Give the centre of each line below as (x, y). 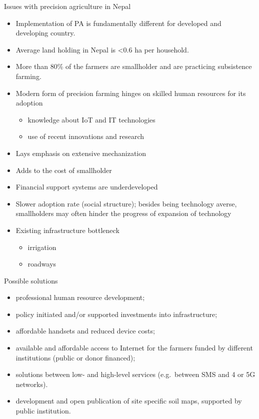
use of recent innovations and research (86, 136)
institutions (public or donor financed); (75, 357)
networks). (32, 384)
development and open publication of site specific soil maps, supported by (129, 401)
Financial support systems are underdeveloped (87, 187)
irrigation (42, 247)
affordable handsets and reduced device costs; (85, 331)
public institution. (43, 411)
